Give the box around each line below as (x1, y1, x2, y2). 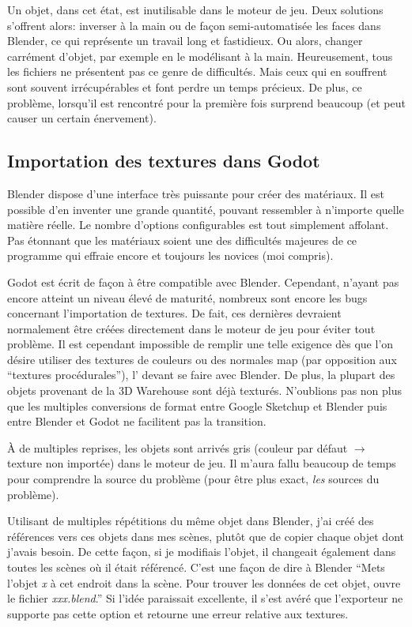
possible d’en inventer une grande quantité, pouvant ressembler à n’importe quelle (7, 201, 404, 217)
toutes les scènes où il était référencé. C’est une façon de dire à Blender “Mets (7, 559, 385, 576)
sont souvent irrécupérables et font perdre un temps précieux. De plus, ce (7, 78, 362, 95)
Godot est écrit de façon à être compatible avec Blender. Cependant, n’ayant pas (7, 273, 399, 290)
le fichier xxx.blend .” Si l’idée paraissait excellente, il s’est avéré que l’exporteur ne (7, 590, 403, 606)
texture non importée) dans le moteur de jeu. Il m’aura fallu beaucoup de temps (7, 455, 396, 471)
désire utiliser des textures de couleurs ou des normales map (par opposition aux (7, 351, 397, 367)
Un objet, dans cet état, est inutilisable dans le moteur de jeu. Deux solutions (7, 2, 384, 17)
